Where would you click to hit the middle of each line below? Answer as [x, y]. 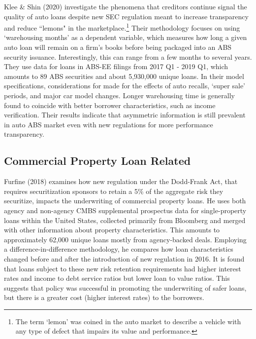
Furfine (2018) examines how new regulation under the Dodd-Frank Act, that [121, 181]
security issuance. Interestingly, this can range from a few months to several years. [128, 56]
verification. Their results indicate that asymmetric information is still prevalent [125, 115]
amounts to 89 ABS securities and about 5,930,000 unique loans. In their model [124, 76]
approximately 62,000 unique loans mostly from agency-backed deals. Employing [125, 239]
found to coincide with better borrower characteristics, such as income [110, 105]
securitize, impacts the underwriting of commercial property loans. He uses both [125, 201]
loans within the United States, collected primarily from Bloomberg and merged [125, 220]
